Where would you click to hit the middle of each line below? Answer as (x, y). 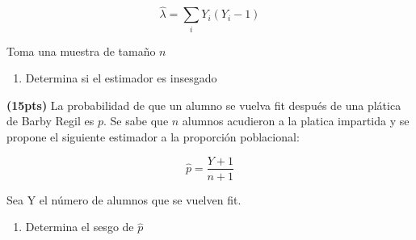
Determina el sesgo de (80, 227)
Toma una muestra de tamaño (81, 51)
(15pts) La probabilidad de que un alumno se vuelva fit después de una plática (204, 105)
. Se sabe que (136, 121)
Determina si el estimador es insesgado (121, 78)
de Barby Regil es (50, 121)
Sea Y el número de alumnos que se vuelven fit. (124, 199)
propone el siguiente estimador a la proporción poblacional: (153, 136)
